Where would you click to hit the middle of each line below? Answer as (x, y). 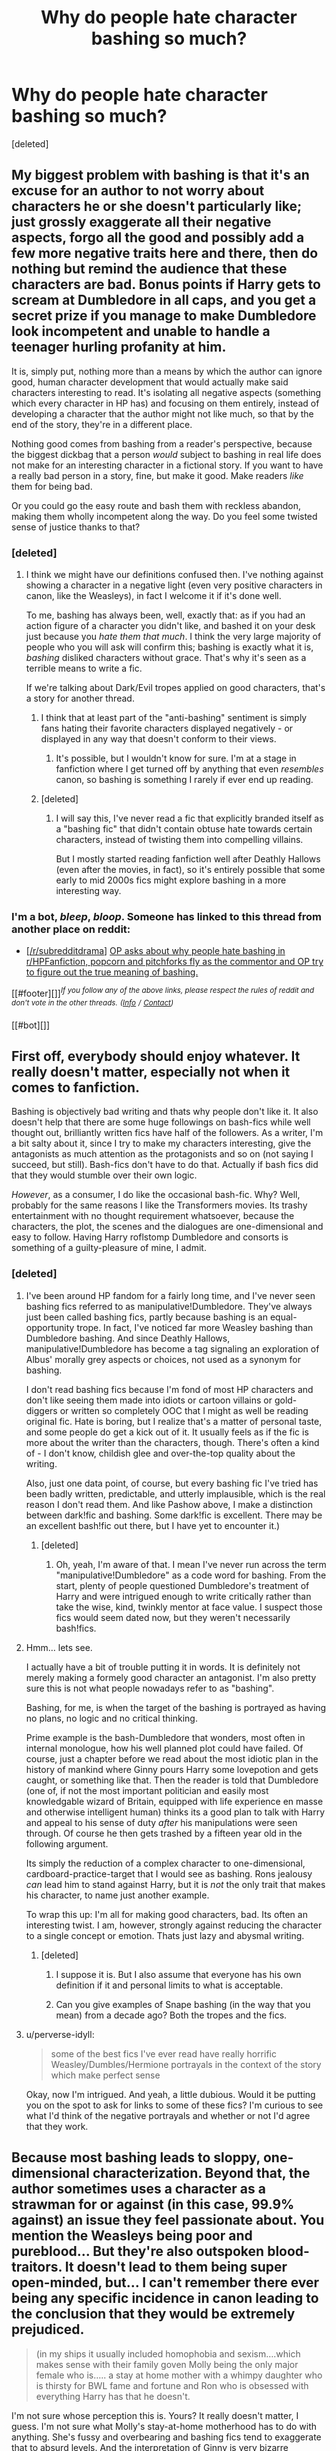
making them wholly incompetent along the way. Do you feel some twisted (164, 516)
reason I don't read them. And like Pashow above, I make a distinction (169, 1504)
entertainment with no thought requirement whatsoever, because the (153, 1216)
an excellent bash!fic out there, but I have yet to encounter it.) (153, 1525)
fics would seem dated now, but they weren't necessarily (173, 1617)
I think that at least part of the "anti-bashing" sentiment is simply (174, 718)
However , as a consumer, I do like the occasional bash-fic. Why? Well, (156, 1195)
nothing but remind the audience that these (149, 269)
